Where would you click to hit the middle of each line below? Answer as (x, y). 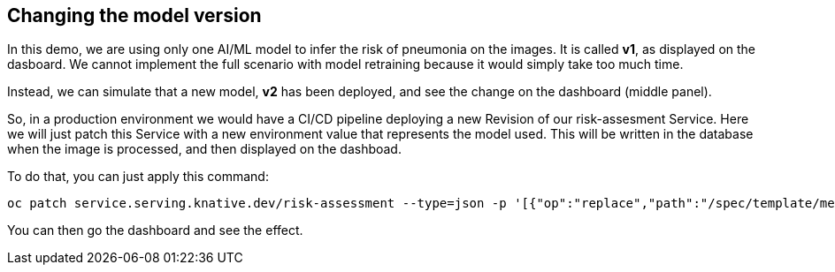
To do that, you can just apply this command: (138, 177)
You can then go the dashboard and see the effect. (155, 230)
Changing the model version (134, 15)
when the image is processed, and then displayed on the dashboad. (204, 149)
